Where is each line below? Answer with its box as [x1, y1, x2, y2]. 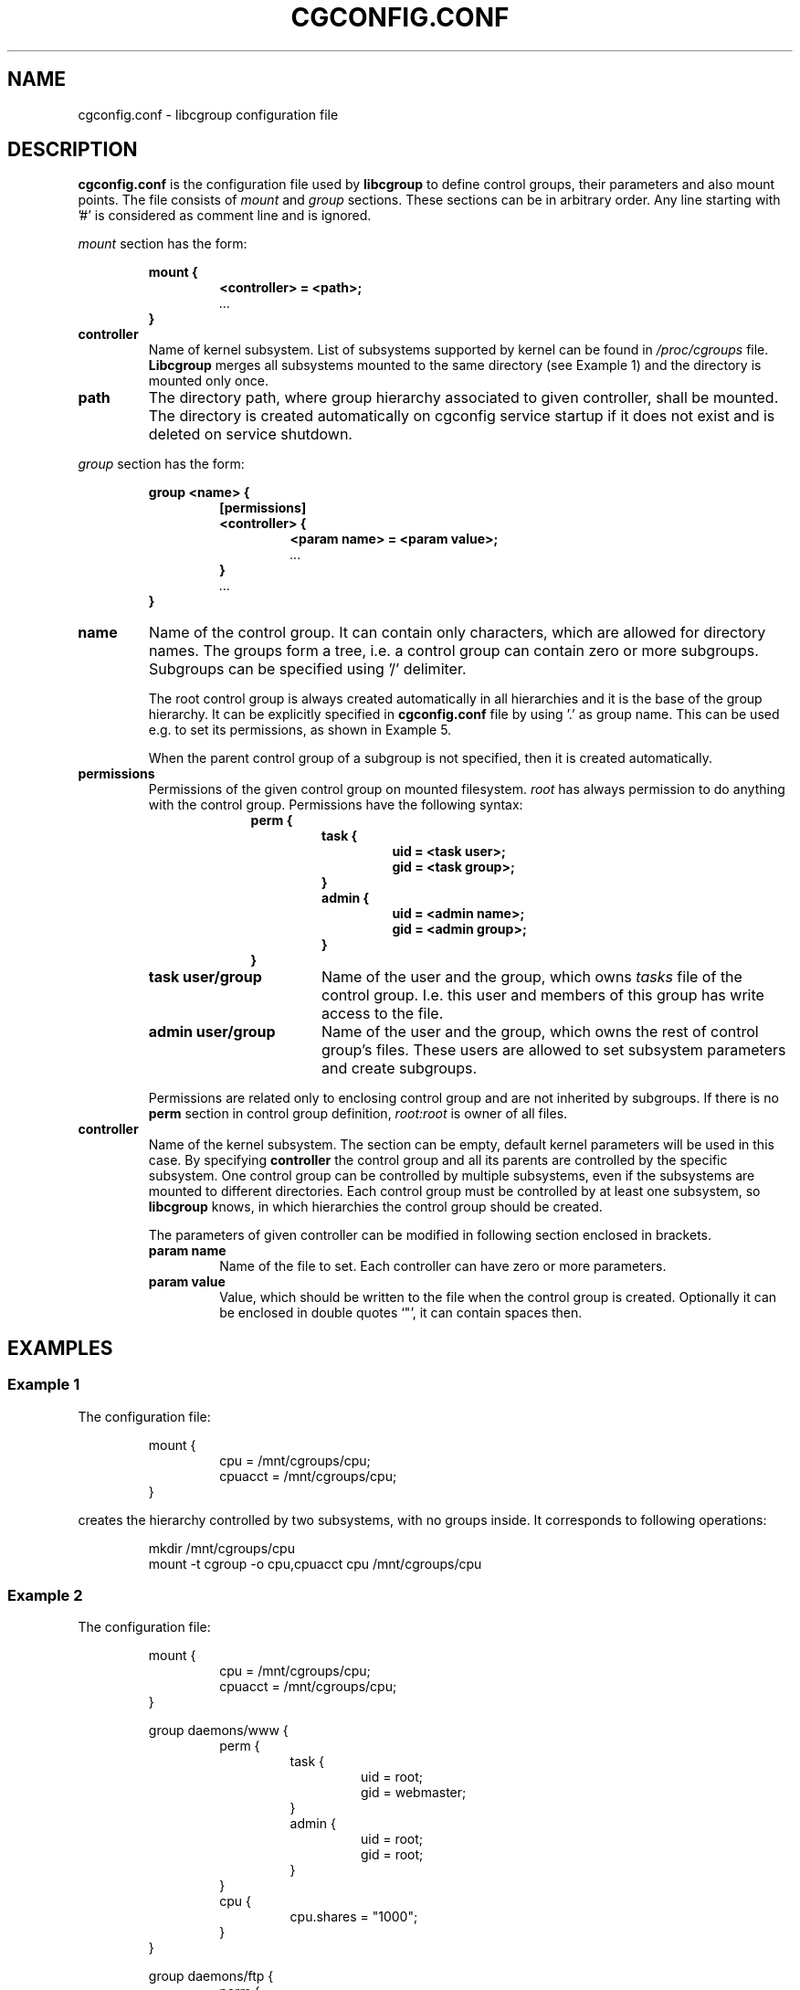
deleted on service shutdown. [148, 425, 353, 444]
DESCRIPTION [7, 138, 138, 162]
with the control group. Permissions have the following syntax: [148, 797, 523, 813]
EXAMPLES [7, 1336, 113, 1360]
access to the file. [321, 1004, 444, 1023]
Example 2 [7, 1586, 83, 1605]
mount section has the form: [78, 236, 247, 252]
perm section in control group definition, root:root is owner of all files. [148, 1106, 568, 1122]
